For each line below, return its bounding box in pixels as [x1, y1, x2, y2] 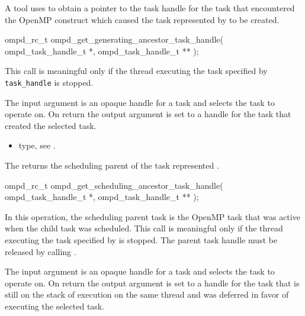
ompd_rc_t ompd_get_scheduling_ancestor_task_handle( [5, 179, 223, 191]
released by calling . [5, 245, 76, 257]
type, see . [18, 139, 56, 151]
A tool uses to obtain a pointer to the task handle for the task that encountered [5, 2, 295, 14]
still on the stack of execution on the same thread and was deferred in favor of [5, 288, 289, 301]
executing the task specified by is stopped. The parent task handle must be [5, 233, 278, 246]
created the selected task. [5, 119, 97, 131]
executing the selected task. [5, 299, 105, 312]
